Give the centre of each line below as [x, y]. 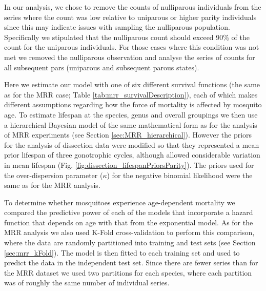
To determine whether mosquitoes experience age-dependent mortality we [120, 202]
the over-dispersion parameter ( [54, 175]
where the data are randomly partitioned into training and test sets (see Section [130, 242]
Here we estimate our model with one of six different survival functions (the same [132, 84]
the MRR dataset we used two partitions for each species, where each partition [128, 272]
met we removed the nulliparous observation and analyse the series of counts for [130, 57]
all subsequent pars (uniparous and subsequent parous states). [102, 67]
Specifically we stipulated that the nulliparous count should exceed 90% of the [127, 37]
